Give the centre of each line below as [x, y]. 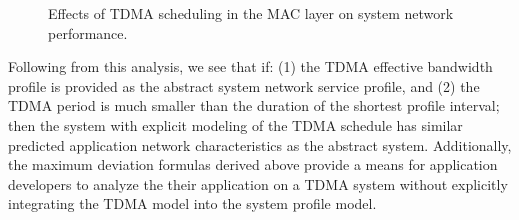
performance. [88, 32]
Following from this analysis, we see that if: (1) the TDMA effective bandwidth [250, 66]
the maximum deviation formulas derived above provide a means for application [253, 164]
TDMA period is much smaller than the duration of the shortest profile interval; [254, 105]
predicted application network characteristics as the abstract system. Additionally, [260, 144]
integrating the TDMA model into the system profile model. [192, 203]
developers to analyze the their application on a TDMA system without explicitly [258, 183]
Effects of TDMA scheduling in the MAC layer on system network [251, 13]
